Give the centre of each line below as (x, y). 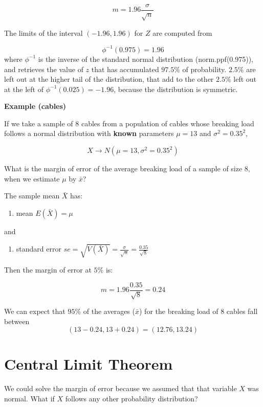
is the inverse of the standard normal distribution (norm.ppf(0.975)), (146, 59)
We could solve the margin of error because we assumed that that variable (120, 388)
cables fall (242, 311)
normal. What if (29, 398)
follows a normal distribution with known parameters (89, 133)
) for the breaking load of (179, 311)
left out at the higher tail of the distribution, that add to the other (109, 79)
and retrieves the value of (44, 69)
